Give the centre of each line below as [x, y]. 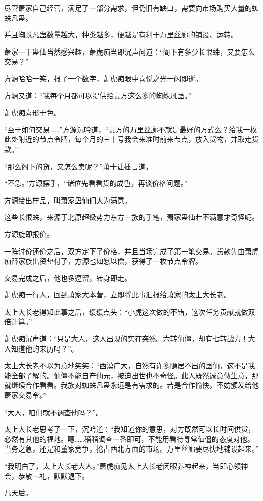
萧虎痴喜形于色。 [32, 112]
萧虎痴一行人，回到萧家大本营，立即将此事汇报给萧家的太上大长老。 [117, 295]
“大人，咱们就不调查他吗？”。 [54, 412]
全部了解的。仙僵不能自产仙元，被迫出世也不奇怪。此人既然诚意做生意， [131, 375]
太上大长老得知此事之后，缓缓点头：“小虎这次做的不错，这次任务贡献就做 [126, 311]
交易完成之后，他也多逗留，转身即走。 [68, 278]
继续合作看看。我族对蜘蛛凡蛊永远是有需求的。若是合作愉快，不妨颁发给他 [135, 385]
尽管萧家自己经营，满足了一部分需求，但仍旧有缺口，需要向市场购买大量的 [128, 8]
